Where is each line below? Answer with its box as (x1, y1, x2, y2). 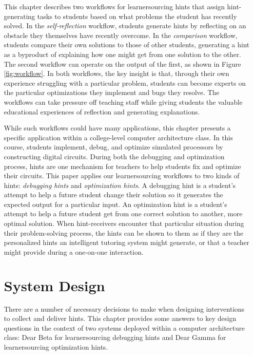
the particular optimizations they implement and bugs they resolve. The (4, 87, 219, 97)
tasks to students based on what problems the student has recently (37, 11, 237, 21)
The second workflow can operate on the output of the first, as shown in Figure (4, 58, 241, 69)
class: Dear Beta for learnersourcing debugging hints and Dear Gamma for (4, 332, 226, 342)
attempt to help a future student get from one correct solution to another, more (4, 208, 243, 219)
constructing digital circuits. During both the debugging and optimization (4, 151, 225, 161)
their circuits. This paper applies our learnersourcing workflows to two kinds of (4, 170, 240, 181)
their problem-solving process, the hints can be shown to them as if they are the (4, 227, 243, 238)
